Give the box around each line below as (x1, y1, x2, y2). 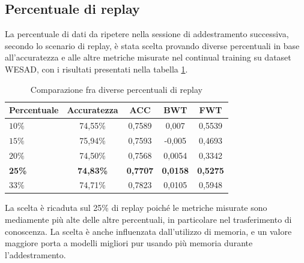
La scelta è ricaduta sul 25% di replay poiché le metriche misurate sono (5, 201, 267, 214)
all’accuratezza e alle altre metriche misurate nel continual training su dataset (5, 51, 291, 64)
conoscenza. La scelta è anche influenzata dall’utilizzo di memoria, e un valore (5, 225, 292, 237)
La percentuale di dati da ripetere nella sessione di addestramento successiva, (5, 28, 289, 40)
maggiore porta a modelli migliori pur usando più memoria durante (5, 237, 253, 249)
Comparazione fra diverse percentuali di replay (30, 83, 202, 95)
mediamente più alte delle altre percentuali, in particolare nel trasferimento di (5, 213, 292, 226)
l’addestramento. (5, 248, 66, 261)
